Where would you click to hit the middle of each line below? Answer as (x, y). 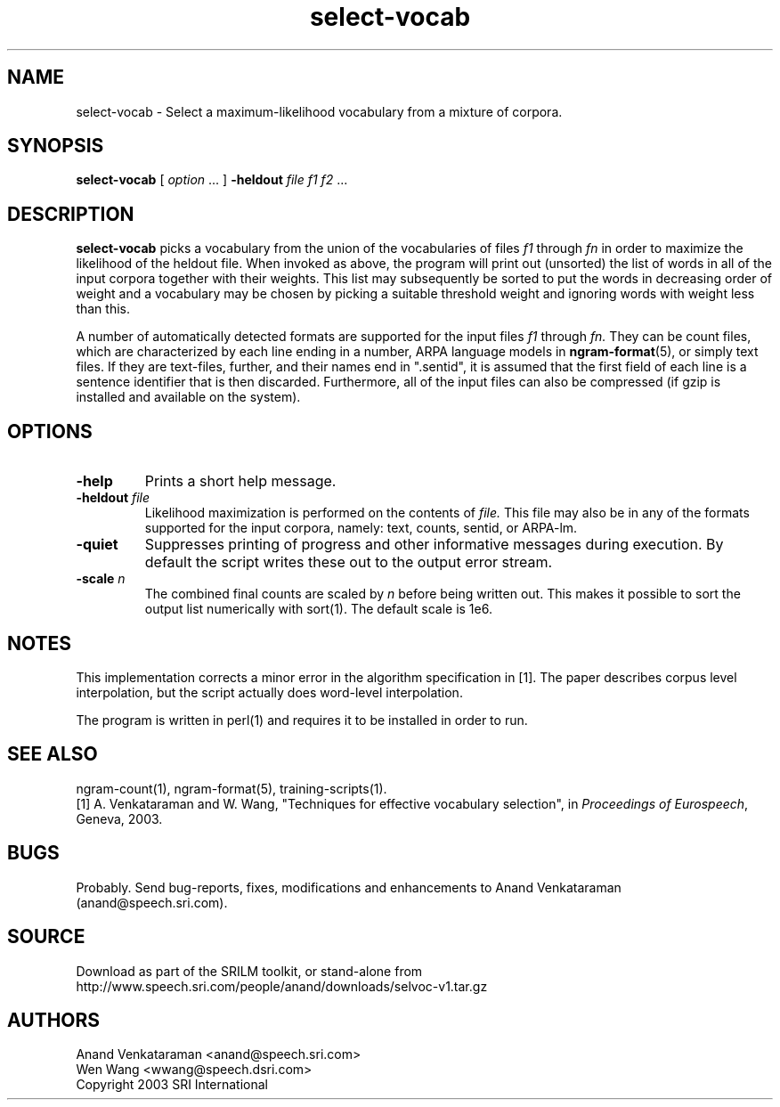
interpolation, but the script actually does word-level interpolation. (269, 692)
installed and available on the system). (188, 397)
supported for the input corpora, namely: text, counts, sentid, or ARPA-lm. (361, 528)
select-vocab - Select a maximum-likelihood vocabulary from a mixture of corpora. (319, 111)
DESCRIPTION (71, 214)
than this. (103, 309)
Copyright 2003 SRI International (172, 1085)
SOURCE (46, 937)
